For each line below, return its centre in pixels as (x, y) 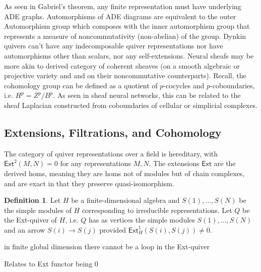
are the (225, 163)
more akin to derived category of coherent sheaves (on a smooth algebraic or (122, 65)
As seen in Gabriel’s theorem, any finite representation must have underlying (123, 6)
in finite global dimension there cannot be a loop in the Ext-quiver (107, 247)
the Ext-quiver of (30, 220)
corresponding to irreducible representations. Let (157, 210)
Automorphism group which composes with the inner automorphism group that (127, 26)
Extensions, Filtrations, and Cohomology (113, 132)
